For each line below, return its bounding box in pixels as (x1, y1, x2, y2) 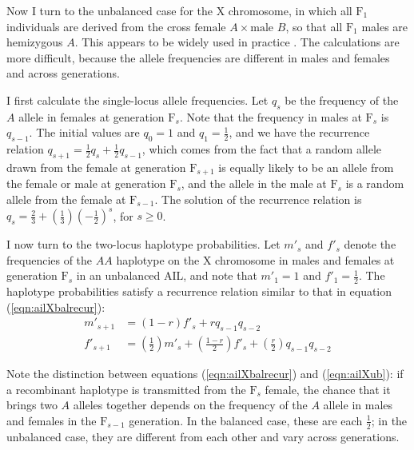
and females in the (6, 412, 97, 428)
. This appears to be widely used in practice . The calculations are (74, 34, 400, 50)
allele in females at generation (18, 108, 165, 125)
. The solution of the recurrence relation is (154, 191, 362, 207)
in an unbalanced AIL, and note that (76, 267, 257, 284)
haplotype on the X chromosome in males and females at (116, 251, 395, 268)
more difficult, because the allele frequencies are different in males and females (6, 49, 390, 66)
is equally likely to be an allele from (218, 158, 394, 175)
